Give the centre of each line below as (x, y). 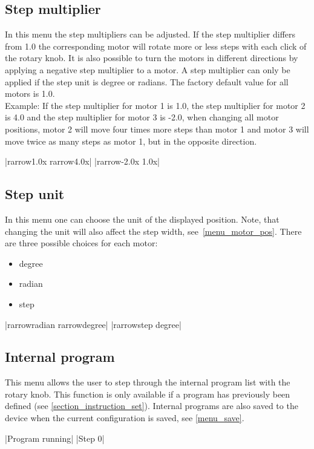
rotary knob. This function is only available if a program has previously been (148, 394)
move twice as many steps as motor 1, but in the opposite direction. (131, 141)
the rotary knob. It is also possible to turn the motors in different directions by (152, 58)
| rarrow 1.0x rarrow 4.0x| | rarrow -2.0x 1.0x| (82, 161)
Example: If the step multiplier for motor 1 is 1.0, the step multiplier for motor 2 (155, 105)
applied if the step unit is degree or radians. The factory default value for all (147, 81)
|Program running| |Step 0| (55, 438)
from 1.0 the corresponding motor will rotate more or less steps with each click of (156, 46)
